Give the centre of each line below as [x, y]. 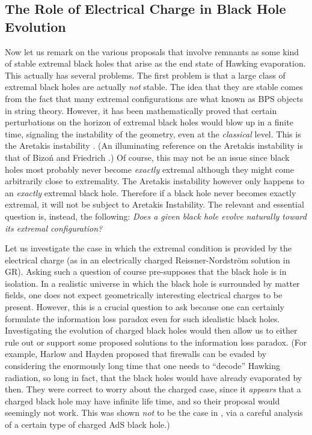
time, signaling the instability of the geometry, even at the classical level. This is [153, 133]
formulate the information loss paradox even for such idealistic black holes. [142, 318]
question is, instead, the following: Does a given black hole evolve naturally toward [156, 216]
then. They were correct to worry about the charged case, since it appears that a [153, 389]
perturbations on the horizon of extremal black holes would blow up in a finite [149, 122]
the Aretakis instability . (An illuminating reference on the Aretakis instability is [154, 145]
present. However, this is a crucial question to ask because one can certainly [145, 307]
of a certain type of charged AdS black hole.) [87, 424]
